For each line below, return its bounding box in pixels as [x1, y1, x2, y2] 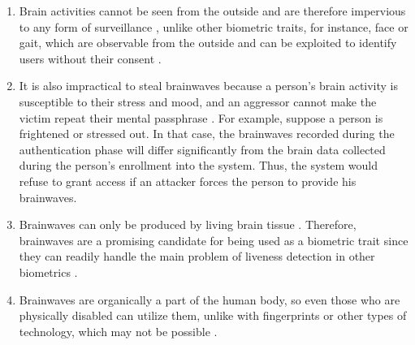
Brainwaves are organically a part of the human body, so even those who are [19, 291, 400, 308]
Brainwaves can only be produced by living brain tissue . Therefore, [19, 216, 357, 233]
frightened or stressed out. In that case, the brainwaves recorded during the [19, 125, 395, 142]
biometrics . [19, 263, 78, 280]
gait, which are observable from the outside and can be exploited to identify [19, 34, 397, 51]
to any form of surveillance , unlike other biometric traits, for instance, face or [19, 18, 409, 35]
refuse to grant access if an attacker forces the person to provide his [19, 172, 357, 189]
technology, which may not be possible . [19, 322, 218, 339]
